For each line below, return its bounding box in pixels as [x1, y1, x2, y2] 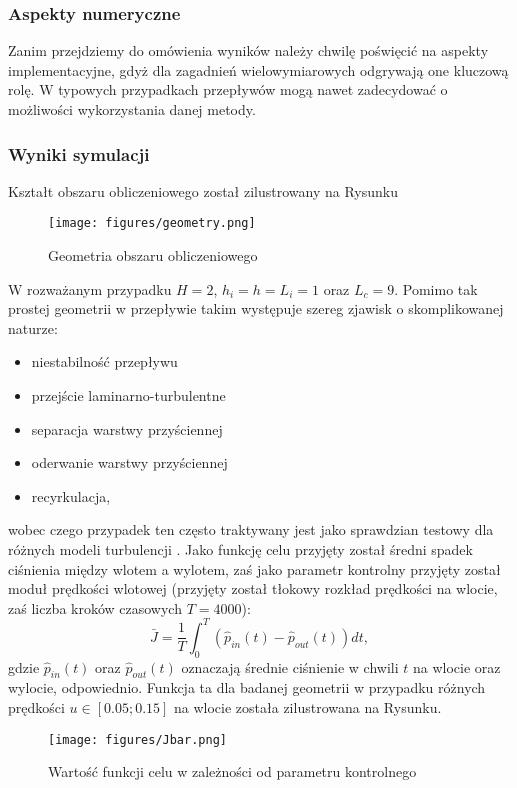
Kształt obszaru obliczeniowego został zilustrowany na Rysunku [8, 180, 398, 201]
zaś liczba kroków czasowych [8, 597, 182, 618]
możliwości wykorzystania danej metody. [8, 99, 256, 119]
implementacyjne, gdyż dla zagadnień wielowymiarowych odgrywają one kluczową [8, 59, 509, 80]
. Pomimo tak [394, 278, 478, 299]
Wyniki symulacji [8, 141, 150, 166]
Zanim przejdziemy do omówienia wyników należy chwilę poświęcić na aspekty [8, 40, 489, 61]
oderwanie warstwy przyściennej [31, 452, 228, 473]
